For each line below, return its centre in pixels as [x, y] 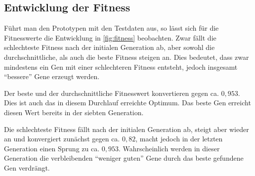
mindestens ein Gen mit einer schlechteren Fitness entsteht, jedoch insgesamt [121, 66]
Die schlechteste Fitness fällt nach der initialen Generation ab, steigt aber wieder [127, 129]
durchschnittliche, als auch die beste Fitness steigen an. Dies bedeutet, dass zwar [127, 57]
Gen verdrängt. [27, 167]
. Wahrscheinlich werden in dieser [169, 148]
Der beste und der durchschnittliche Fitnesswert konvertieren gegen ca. [111, 93]
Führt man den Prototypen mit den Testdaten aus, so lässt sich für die [111, 28]
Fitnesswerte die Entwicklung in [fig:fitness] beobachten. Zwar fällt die [110, 37]
